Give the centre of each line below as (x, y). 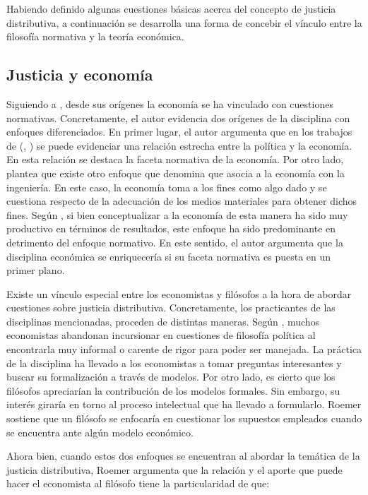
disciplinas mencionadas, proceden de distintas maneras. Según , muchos (163, 321)
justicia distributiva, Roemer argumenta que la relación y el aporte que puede (174, 469)
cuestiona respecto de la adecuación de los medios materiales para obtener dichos (182, 201)
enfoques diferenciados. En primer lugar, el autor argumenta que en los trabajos (179, 132)
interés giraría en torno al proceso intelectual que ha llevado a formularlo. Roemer (184, 404)
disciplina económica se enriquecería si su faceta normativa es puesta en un (169, 256)
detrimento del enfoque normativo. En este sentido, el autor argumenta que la (175, 242)
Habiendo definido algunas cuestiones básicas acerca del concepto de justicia (171, 8)
